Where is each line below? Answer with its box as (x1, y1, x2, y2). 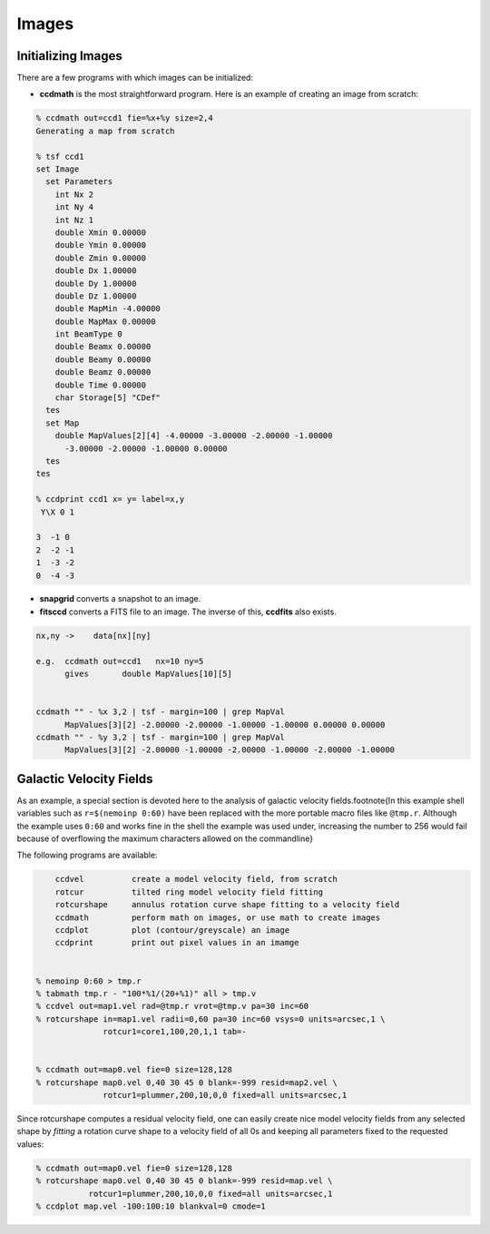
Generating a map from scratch (35, 125, 176, 136)
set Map (45, 417, 80, 428)
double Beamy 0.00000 (54, 354, 152, 365)
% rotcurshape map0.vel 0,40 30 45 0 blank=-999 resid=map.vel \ (35, 1176, 333, 1186)
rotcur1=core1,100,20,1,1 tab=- (103, 1026, 247, 1037)
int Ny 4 (54, 202, 94, 212)
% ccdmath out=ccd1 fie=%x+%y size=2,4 (35, 113, 213, 123)
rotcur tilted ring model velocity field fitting (54, 886, 324, 897)
